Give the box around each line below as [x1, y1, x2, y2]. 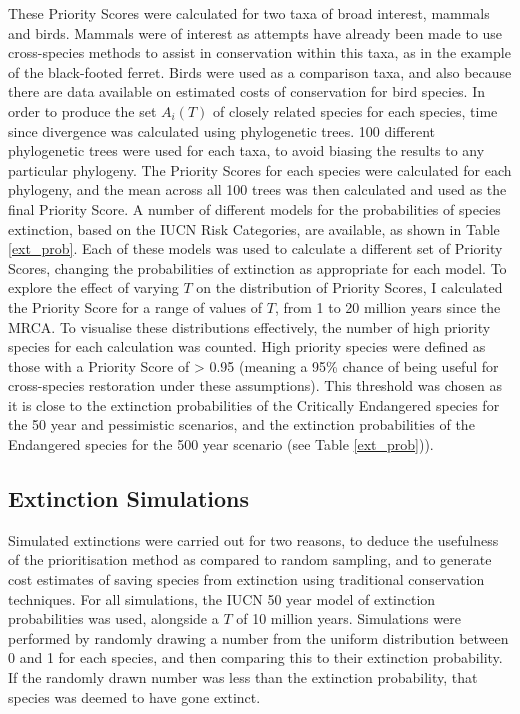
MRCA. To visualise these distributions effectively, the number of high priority [8, 316, 491, 337]
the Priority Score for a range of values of [8, 296, 263, 317]
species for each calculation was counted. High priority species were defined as [8, 336, 486, 357]
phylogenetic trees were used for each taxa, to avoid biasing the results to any [8, 140, 485, 161]
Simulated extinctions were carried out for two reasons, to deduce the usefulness [8, 529, 499, 550]
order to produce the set [8, 100, 157, 121]
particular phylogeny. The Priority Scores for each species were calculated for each [8, 159, 512, 180]
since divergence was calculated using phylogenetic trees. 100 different [8, 120, 435, 141]
